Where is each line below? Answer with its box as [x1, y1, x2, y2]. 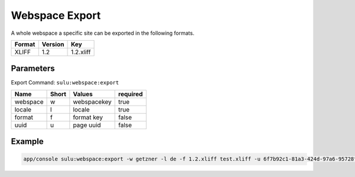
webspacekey [73, 97, 112, 106]
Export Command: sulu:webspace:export [11, 79, 120, 86]
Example [11, 136, 44, 147]
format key [73, 113, 103, 121]
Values [73, 90, 93, 98]
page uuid [73, 121, 101, 129]
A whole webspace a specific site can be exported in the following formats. [11, 29, 195, 37]
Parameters [11, 64, 55, 74]
